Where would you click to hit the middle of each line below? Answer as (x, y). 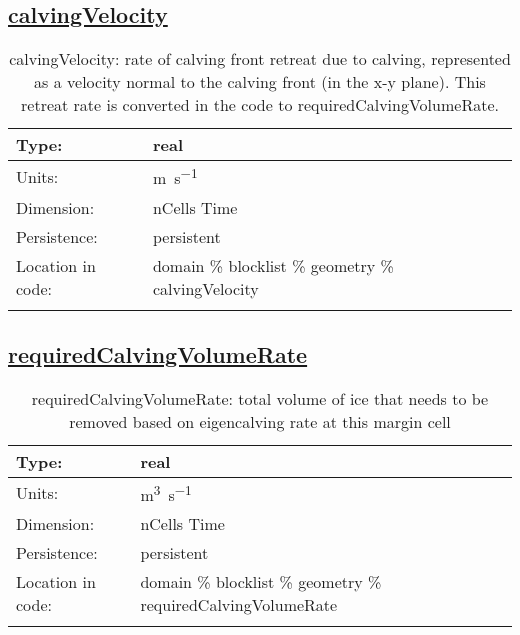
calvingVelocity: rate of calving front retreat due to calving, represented (260, 59)
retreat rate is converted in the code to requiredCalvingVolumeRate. (260, 105)
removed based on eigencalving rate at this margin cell (260, 421)
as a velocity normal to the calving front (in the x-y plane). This (260, 82)
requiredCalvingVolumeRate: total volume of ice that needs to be (260, 398)
